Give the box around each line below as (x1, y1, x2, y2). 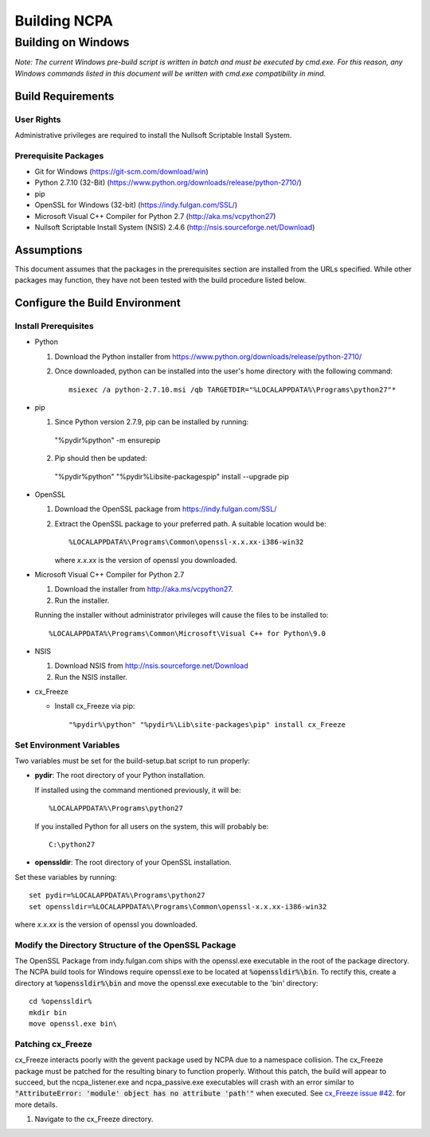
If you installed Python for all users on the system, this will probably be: (34, 821, 269, 831)
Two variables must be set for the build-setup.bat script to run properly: (14, 756, 251, 765)
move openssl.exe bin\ (29, 1019, 118, 1028)
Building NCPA (14, 12, 113, 29)
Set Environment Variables (14, 739, 120, 750)
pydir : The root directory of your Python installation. (34, 771, 206, 780)
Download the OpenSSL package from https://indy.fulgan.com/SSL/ (54, 504, 277, 514)
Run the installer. (54, 596, 110, 605)
